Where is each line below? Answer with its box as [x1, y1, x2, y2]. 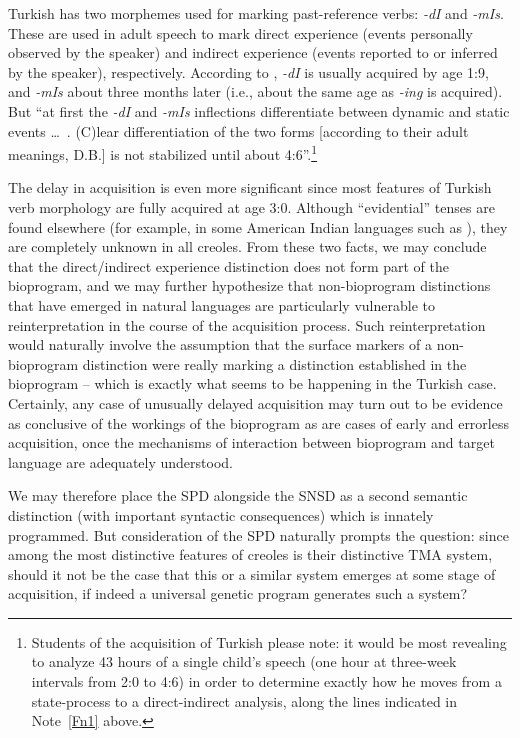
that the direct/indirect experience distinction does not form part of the [8, 255, 449, 276]
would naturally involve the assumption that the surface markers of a [8, 334, 432, 355]
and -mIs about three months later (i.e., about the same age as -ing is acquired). [8, 81, 503, 102]
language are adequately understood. [8, 451, 233, 472]
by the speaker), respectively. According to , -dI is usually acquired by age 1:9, [8, 61, 489, 82]
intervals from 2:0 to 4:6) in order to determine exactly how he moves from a [31, 671, 502, 692]
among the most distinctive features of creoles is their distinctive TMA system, [8, 544, 493, 565]
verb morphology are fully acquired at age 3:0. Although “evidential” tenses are [8, 197, 495, 217]
